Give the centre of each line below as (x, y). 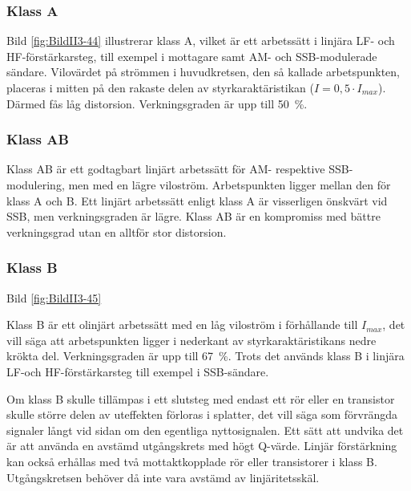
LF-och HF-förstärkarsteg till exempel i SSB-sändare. (138, 371)
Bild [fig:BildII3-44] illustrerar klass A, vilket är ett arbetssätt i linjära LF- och (201, 41)
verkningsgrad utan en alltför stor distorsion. (117, 231)
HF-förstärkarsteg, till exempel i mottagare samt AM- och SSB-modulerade (192, 56)
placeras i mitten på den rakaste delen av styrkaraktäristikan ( (160, 87)
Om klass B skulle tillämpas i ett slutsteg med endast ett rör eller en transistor (201, 398)
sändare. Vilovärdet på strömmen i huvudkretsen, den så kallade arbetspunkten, (203, 72)
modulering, (36, 185)
